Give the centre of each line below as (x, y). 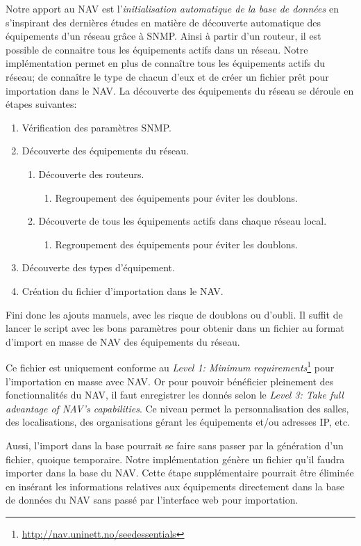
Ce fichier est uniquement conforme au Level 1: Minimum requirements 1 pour (170, 366)
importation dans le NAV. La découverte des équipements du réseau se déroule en (180, 90)
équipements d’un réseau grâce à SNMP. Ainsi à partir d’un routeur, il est (163, 36)
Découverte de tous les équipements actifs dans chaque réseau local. (183, 221)
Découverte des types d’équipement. (98, 267)
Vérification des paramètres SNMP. (96, 127)
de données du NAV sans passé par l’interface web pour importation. (152, 500)
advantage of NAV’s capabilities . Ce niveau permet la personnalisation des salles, (177, 408)
